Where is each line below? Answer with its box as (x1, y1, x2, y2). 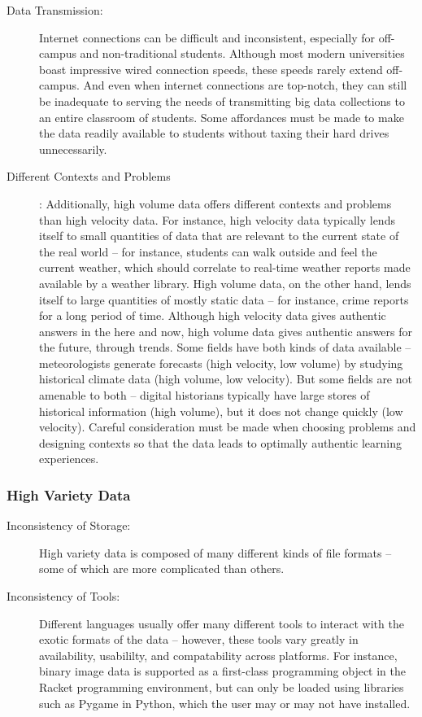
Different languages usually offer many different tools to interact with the (39, 614, 404, 632)
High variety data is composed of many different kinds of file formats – (39, 544, 392, 561)
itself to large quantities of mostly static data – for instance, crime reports (39, 291, 409, 308)
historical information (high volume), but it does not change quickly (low (39, 402, 403, 419)
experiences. (39, 450, 99, 467)
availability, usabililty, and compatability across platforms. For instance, (39, 646, 398, 663)
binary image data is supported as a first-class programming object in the (39, 662, 406, 680)
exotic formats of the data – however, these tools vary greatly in (39, 631, 359, 648)
